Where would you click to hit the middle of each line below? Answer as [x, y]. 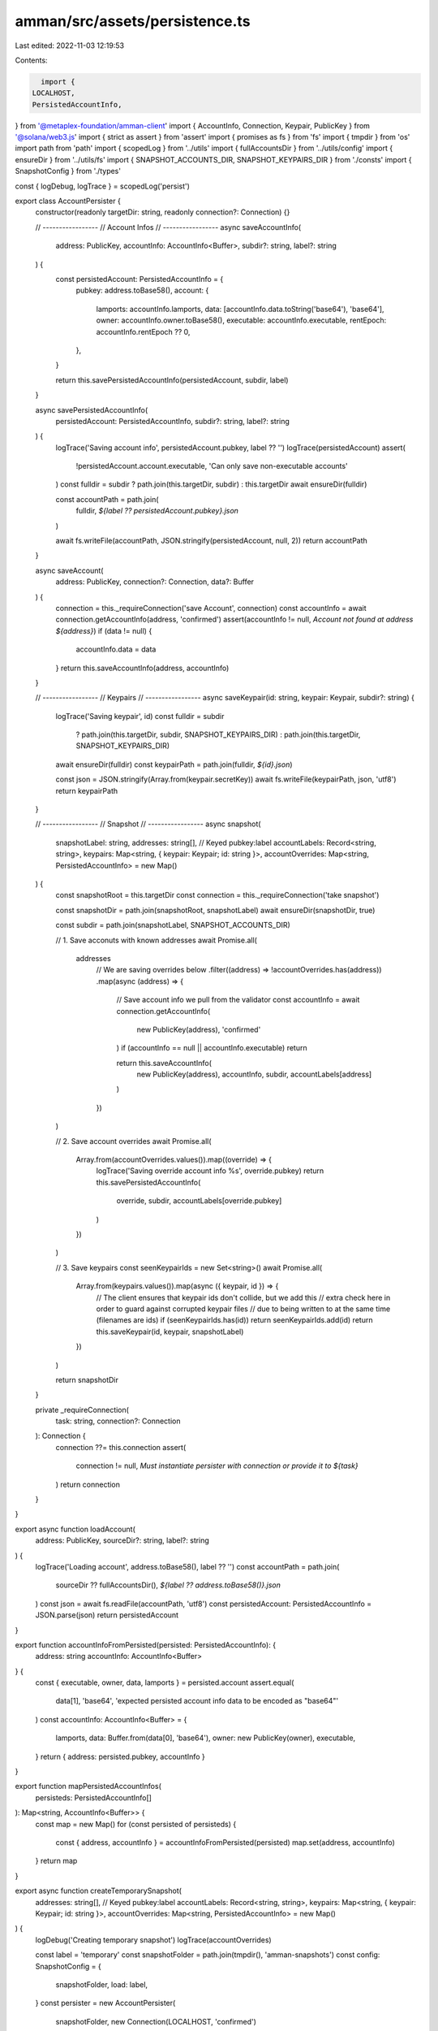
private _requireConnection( [82, 1410]
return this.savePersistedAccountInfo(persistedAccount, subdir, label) [172, 380]
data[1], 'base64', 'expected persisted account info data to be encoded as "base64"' [197, 1701]
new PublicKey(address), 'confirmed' [199, 1029]
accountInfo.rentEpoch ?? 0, [143, 331]
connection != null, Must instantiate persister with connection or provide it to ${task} [217, 1466]
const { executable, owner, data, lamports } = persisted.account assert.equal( [165, 1682]
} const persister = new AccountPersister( [105, 2003]
